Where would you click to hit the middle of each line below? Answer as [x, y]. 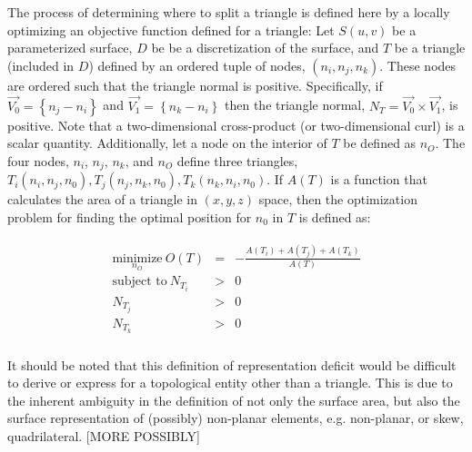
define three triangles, [237, 160]
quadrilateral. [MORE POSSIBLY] [104, 435]
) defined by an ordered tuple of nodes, [197, 65]
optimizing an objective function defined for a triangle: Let [171, 29]
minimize [137, 258]
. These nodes [418, 65]
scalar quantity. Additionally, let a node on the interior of [167, 143]
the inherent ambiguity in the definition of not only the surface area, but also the [234, 400]
